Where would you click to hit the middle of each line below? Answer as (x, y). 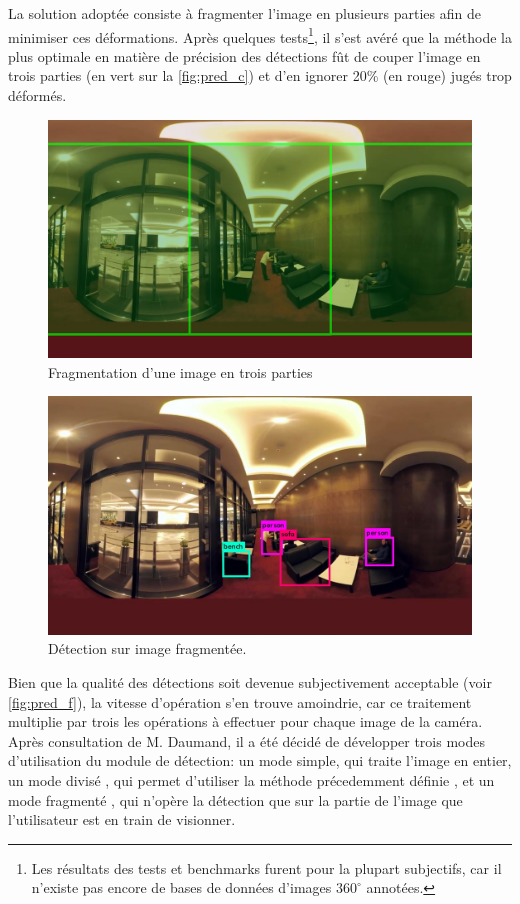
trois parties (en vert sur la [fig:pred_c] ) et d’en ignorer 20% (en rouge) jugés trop (260, 75)
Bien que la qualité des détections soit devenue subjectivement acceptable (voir (250, 682)
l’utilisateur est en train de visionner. (122, 819)
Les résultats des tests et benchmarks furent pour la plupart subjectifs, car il (266, 867)
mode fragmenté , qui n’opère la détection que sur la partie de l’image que (235, 799)
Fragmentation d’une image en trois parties (180, 371)
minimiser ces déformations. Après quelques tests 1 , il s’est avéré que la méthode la (260, 35)
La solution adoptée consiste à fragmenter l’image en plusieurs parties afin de (244, 13)
